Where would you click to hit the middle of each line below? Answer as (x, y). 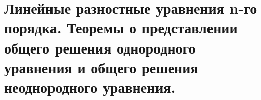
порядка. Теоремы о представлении (121, 28)
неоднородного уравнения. (90, 87)
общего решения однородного (100, 47)
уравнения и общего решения (101, 67)
